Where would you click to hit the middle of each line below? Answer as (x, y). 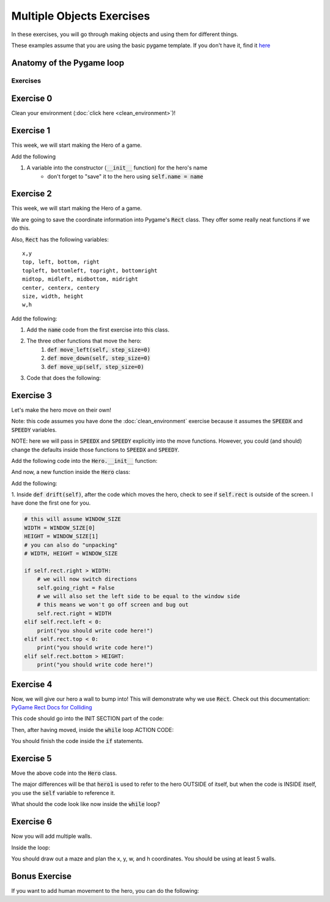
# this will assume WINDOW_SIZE (73, 519)
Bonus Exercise (42, 876)
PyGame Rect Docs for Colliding (52, 707)
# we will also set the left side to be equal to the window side (139, 596)
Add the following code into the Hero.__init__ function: (84, 460)
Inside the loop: (31, 848)
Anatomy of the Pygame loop (68, 63)
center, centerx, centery (61, 288)
